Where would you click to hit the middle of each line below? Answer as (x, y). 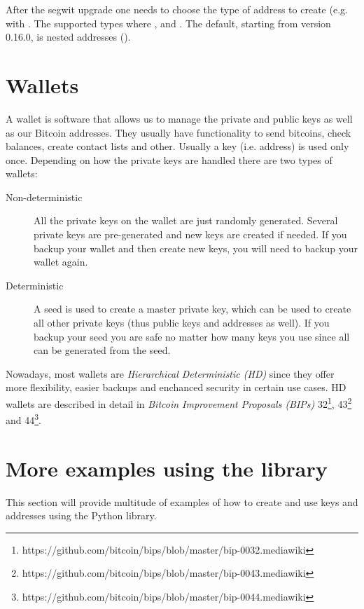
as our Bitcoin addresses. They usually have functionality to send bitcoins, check (178, 132)
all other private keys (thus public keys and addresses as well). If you (182, 323)
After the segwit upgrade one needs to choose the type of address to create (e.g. (177, 9)
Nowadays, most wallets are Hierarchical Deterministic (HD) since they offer (170, 373)
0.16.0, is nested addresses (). (68, 37)
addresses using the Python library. (81, 515)
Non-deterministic (44, 197)
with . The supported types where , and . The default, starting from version (168, 23)
